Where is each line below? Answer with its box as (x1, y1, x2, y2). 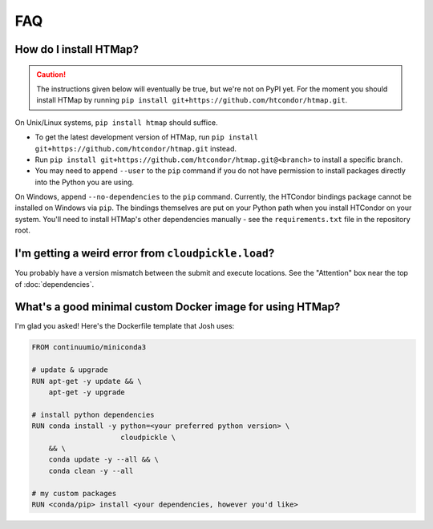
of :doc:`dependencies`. (14, 279, 95, 289)
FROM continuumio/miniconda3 (31, 343, 147, 352)
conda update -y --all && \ (48, 455, 160, 464)
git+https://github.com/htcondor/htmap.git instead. (34, 143, 237, 153)
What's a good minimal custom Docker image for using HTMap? (14, 301, 341, 314)
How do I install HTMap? (14, 42, 140, 56)
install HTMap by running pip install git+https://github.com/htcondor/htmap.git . (36, 95, 348, 105)
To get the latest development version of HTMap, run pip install (34, 132, 258, 142)
